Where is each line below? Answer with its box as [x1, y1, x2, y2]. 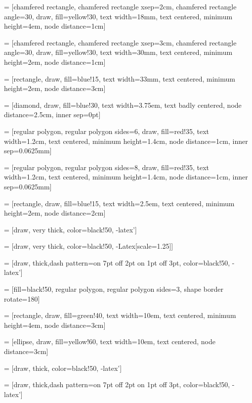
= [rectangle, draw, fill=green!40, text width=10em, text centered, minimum [4, 310, 236, 320]
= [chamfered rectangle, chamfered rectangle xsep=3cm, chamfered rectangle [4, 37, 237, 47]
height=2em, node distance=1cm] [4, 56, 106, 67]
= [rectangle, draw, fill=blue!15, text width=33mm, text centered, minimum [4, 73, 235, 84]
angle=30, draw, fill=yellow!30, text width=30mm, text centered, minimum [4, 47, 233, 57]
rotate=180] [4, 293, 40, 304]
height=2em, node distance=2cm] [4, 208, 106, 218]
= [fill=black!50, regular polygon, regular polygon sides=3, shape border [4, 284, 223, 294]
